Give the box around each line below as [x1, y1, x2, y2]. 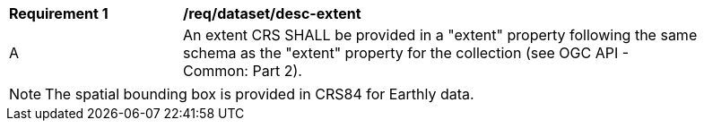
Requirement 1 [9, 4, 109, 22]
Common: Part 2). [183, 62, 302, 80]
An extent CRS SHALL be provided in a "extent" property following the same [183, 26, 698, 44]
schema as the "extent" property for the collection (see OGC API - [183, 44, 630, 62]
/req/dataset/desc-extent [183, 4, 361, 22]
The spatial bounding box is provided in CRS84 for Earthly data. [45, 85, 474, 103]
